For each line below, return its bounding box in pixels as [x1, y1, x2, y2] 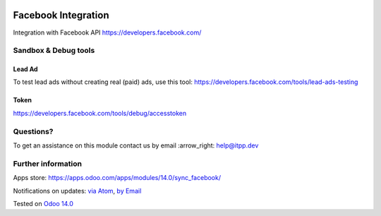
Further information [13, 159, 83, 169]
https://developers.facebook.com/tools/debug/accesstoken [13, 109, 187, 117]
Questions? [13, 126, 54, 136]
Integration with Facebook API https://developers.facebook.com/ [13, 28, 202, 37]
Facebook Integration [13, 9, 109, 21]
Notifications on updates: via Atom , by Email [13, 186, 142, 195]
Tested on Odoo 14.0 [13, 199, 73, 208]
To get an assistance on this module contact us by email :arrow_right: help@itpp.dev [13, 141, 259, 150]
